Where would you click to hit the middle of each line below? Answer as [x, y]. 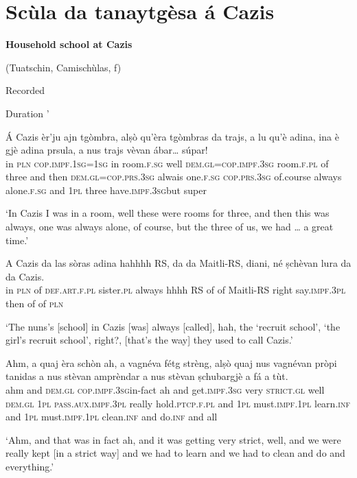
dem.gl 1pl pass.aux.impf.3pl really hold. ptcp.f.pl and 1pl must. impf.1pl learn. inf [178, 403]
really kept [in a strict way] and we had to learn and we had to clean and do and [175, 453]
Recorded [25, 90]
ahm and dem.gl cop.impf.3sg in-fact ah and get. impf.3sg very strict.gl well [165, 390]
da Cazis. [25, 276]
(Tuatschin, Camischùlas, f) [64, 67]
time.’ [17, 240]
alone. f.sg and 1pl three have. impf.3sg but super [106, 190]
